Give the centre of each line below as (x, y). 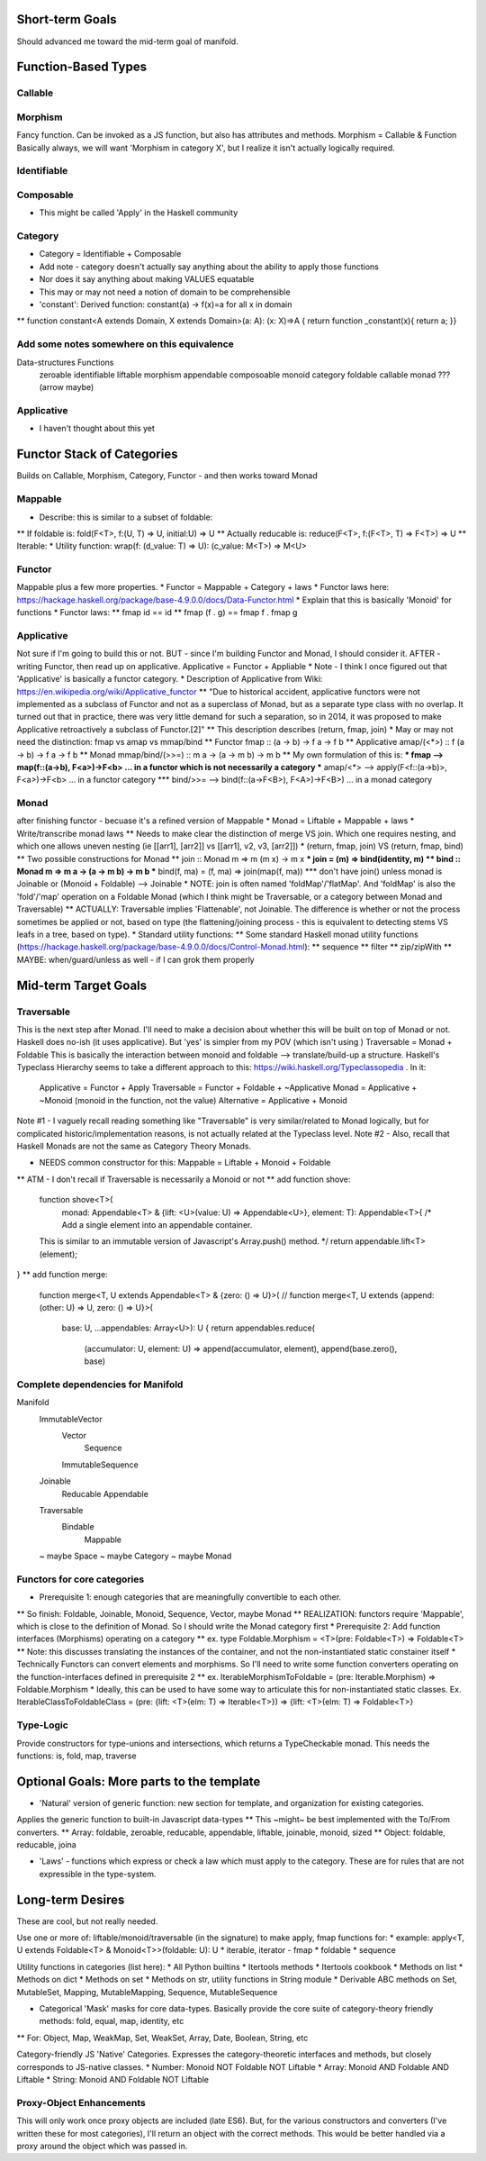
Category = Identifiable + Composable (110, 254)
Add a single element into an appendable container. (157, 1224)
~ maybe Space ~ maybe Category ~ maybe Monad (135, 1556)
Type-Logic (43, 1725)
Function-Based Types (82, 67)
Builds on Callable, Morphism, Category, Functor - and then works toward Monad (167, 476)
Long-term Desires (71, 1899)
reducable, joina (46, 1845)
